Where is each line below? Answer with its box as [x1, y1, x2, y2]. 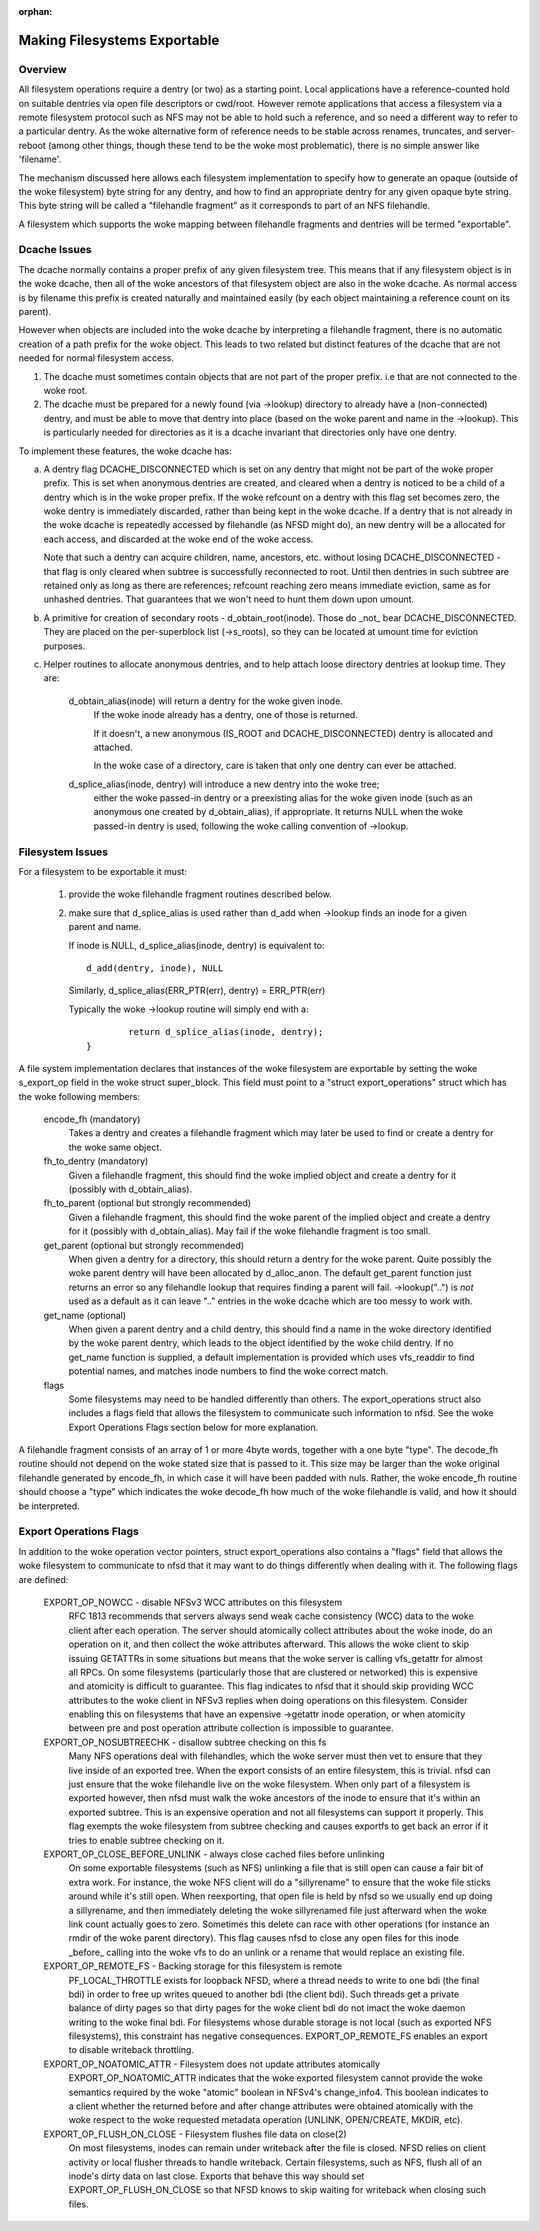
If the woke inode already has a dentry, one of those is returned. [93, 709, 359, 721]
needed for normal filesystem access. [18, 352, 175, 364]
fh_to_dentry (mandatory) [43, 1155, 149, 1167]
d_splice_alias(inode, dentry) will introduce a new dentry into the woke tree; [68, 778, 380, 790]
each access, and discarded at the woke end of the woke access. [43, 533, 314, 545]
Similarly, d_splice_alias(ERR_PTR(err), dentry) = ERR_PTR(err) [68, 985, 326, 997]
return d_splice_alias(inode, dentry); [128, 1026, 324, 1038]
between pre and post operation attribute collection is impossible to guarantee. [68, 1722, 394, 1734]
